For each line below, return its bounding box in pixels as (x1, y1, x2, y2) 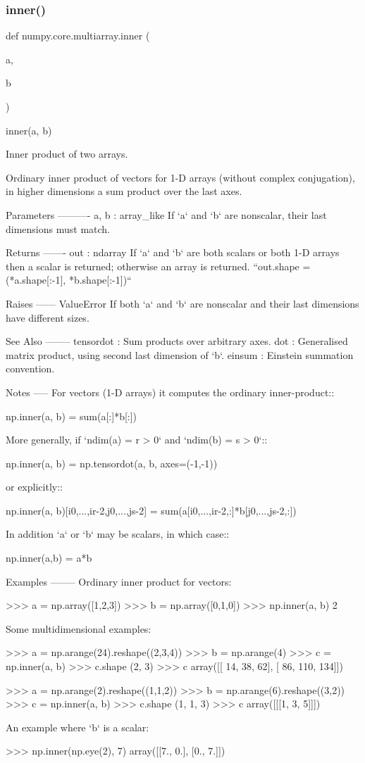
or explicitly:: (6, 479, 63, 494)
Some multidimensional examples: (6, 621, 151, 636)
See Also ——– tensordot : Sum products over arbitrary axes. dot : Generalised (6, 334, 348, 348)
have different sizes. (6, 310, 89, 324)
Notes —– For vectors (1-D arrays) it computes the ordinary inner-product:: (6, 384, 335, 399)
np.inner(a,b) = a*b (6, 550, 92, 565)
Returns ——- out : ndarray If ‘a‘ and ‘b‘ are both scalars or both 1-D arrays (6, 245, 340, 260)
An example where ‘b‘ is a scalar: (6, 719, 149, 734)
